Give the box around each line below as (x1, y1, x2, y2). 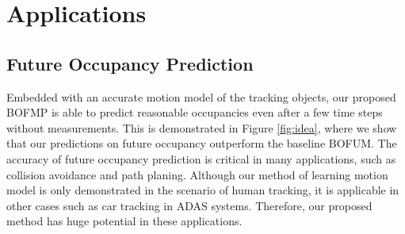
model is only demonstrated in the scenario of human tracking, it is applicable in (6, 182, 399, 198)
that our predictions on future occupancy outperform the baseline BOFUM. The (6, 135, 397, 152)
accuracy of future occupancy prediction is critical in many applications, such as (6, 150, 396, 167)
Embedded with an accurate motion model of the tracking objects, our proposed (6, 88, 396, 105)
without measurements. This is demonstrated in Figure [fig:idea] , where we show (6, 119, 397, 136)
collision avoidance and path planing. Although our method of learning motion (6, 166, 388, 182)
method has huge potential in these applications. (6, 213, 243, 229)
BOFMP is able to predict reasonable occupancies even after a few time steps (6, 104, 383, 121)
